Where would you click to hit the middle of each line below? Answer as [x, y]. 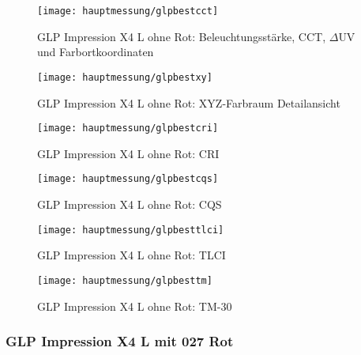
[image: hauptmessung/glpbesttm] [125, 280]
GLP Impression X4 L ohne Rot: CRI [128, 153]
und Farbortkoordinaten [96, 52]
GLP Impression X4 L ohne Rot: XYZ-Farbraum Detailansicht [189, 102]
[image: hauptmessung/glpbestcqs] [128, 179]
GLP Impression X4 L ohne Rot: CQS [130, 204]
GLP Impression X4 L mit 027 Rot [120, 341]
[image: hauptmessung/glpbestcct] [128, 11]
